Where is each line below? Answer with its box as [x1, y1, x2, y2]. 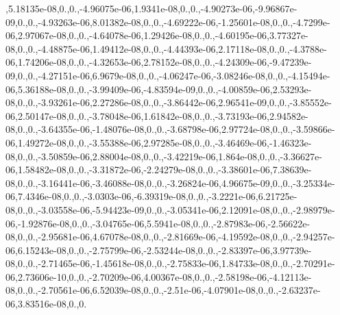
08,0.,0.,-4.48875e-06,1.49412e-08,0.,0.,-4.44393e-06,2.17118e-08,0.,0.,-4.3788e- [5, 41, 327, 55]
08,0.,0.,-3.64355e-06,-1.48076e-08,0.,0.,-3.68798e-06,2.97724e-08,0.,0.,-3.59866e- [5, 122, 335, 136]
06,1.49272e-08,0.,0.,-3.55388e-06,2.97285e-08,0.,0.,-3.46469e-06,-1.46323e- [5, 135, 312, 149]
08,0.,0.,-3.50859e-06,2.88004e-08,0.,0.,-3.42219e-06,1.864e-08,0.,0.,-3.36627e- [5, 149, 322, 163]
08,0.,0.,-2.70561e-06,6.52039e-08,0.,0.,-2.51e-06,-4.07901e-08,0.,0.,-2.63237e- [5, 283, 321, 297]
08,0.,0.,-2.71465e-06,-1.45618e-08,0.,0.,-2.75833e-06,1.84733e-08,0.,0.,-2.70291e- [5, 256, 335, 270]
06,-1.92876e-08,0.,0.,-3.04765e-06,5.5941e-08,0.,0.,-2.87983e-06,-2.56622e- [5, 216, 311, 230]
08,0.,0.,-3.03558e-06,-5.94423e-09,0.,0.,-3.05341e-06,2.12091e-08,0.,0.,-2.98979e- [5, 202, 335, 216]
